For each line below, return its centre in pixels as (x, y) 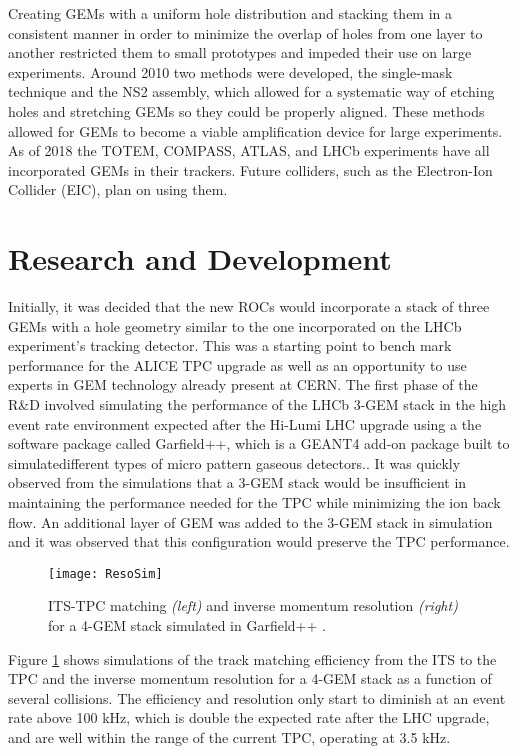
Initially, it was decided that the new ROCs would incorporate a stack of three (249, 306)
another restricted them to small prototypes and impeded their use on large (240, 52)
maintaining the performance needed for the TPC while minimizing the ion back (254, 502)
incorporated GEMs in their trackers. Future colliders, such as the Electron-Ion (250, 169)
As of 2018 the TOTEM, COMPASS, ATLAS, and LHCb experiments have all (249, 150)
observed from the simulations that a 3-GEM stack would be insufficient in (237, 482)
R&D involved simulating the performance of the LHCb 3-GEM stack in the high (257, 404)
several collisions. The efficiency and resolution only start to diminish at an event (257, 697)
